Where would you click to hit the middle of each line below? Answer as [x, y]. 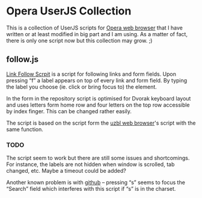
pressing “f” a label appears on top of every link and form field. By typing [97, 80]
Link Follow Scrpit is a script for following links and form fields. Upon [91, 74]
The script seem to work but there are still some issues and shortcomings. [98, 158]
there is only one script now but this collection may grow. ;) [79, 40]
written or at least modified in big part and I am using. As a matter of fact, [97, 34]
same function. [25, 129]
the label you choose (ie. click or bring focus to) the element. [82, 87]
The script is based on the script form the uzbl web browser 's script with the [101, 123]
